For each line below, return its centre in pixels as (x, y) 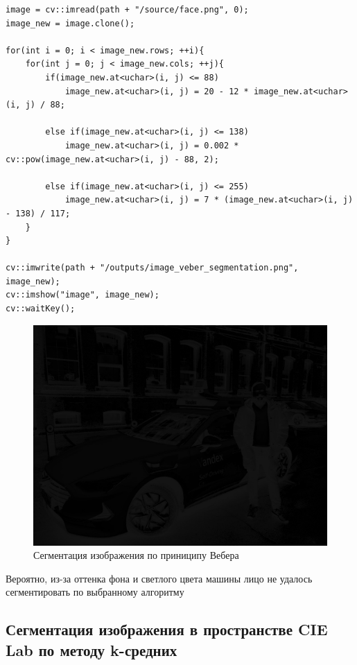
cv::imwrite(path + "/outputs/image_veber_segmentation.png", (152, 268)
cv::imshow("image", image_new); (82, 295)
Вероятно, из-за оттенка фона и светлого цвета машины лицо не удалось (159, 578)
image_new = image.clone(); (70, 23)
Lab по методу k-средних (92, 649)
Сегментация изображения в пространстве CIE (167, 629)
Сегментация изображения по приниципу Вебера (136, 555)
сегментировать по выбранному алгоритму (95, 592)
